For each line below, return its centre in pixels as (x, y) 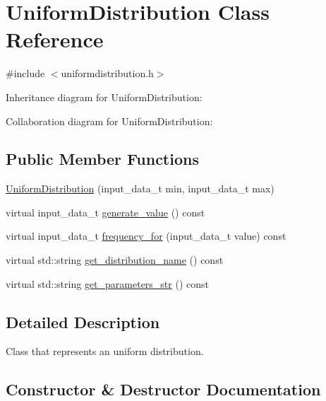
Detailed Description (83, 321)
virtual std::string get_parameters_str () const (107, 283)
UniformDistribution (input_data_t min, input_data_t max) (140, 188)
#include (25, 73)
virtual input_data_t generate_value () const (105, 212)
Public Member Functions (102, 159)
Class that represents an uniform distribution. (105, 351)
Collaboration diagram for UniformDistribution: (109, 121)
